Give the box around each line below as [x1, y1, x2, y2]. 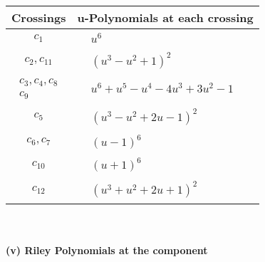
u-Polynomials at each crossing [77, 9, 254, 26]
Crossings [11, 9, 66, 26]
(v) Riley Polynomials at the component [6, 242, 208, 257]
